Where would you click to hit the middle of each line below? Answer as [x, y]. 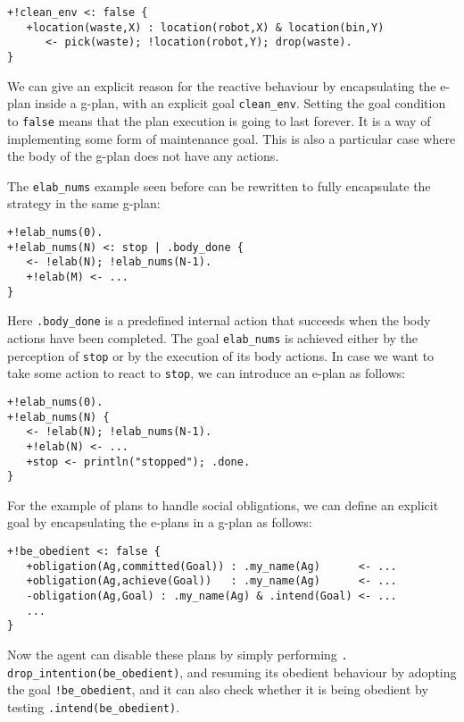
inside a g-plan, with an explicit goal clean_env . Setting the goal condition [240, 103]
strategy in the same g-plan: [84, 203]
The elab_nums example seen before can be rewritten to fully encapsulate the [219, 185]
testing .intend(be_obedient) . [94, 706]
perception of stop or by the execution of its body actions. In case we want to [221, 355]
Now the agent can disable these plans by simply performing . [178, 654]
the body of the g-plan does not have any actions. [143, 156]
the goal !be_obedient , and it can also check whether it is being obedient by [218, 689]
